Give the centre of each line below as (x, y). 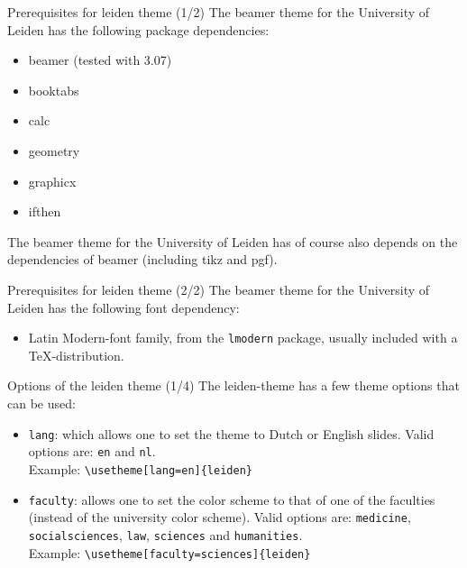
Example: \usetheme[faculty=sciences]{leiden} (169, 552)
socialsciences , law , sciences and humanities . (165, 534)
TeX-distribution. (76, 355)
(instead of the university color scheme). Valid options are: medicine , (220, 517)
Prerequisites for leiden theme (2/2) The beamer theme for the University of (219, 289)
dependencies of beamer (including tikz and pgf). (142, 259)
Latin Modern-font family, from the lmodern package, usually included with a (243, 338)
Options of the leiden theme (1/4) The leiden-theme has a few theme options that (233, 385)
